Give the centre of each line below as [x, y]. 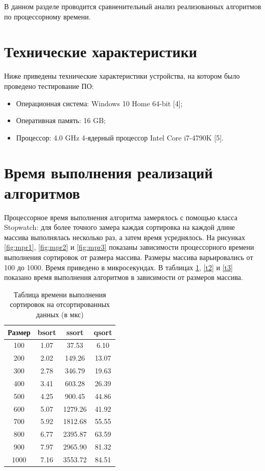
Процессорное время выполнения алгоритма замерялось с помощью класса [121, 217]
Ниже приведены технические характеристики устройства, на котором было [122, 76]
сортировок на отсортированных [60, 304]
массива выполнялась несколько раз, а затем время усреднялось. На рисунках [125, 237]
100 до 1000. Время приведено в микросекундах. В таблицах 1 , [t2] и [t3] [118, 267]
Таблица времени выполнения [60, 294]
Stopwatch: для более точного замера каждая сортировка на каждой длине [120, 227]
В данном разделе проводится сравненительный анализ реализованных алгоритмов [133, 6]
